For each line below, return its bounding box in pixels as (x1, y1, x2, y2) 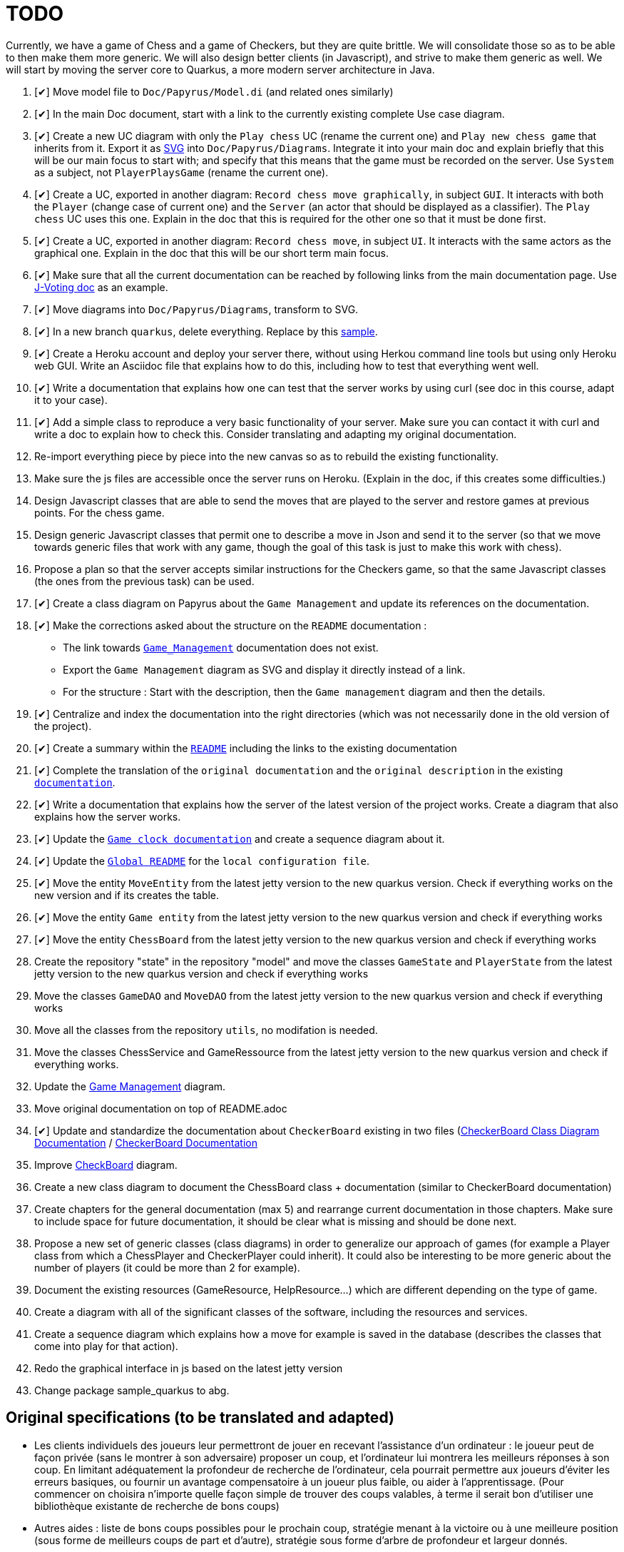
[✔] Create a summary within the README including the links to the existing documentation (34, 741, 457, 754)
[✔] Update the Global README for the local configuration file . (34, 854, 370, 867)
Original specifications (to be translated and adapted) (6, 1409, 394, 1427)
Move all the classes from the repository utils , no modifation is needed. (34, 1023, 378, 1036)
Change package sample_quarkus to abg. (34, 1384, 230, 1396)
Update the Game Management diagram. (34, 1080, 226, 1092)
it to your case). (34, 393, 108, 406)
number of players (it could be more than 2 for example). (34, 1261, 300, 1274)
